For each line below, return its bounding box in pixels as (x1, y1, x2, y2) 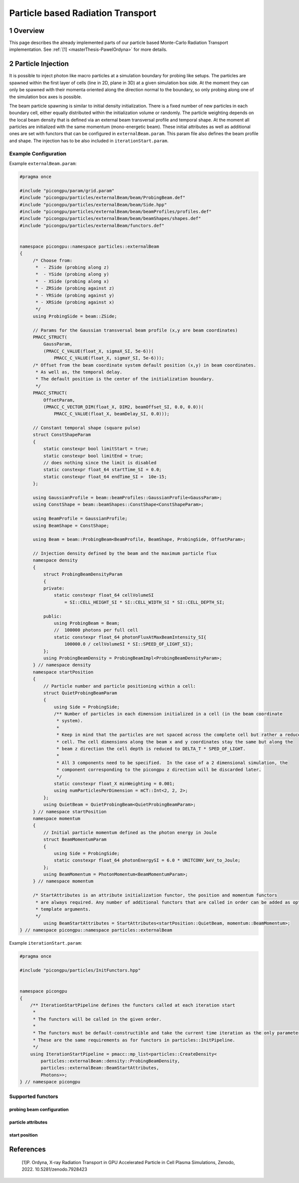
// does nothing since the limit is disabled (43, 460, 156, 466)
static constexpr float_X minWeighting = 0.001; (54, 781, 175, 786)
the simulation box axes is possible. (9, 94, 82, 100)
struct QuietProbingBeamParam (43, 690, 117, 695)
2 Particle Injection (9, 60, 69, 68)
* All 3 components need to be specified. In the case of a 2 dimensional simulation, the (56, 760, 288, 765)
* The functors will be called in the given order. (32, 1016, 162, 1022)
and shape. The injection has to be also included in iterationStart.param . (9, 138, 169, 144)
